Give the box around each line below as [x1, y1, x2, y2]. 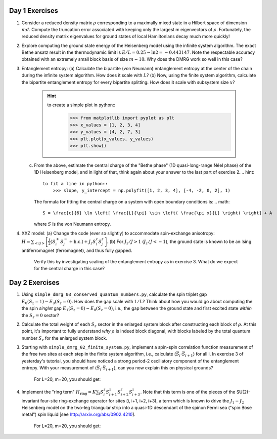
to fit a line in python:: [43, 181, 108, 186]
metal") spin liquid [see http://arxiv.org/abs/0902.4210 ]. [21, 411, 136, 417]
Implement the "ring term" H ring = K [21, 389, 96, 396]
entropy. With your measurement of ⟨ [21, 365, 97, 371]
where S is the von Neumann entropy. [34, 221, 111, 227]
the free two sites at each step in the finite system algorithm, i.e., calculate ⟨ [21, 351, 177, 357]
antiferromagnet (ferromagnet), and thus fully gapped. [21, 247, 132, 253]
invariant [21, 398, 40, 403]
